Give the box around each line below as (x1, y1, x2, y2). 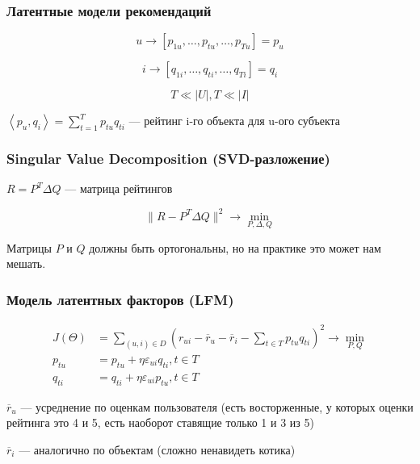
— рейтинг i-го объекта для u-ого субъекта (128, 112, 341, 129)
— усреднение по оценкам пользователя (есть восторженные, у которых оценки (20, 398, 414, 415)
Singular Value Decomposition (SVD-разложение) (6, 148, 330, 169)
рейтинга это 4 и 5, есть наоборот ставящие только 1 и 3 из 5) (6, 414, 314, 431)
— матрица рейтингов (65, 180, 173, 197)
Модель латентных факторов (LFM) (6, 289, 234, 309)
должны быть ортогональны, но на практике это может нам (89, 239, 381, 256)
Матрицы (6, 239, 52, 256)
